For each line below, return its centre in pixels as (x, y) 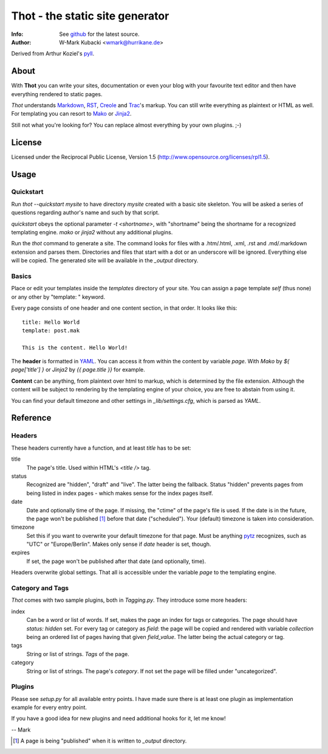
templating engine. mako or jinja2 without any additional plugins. (92, 232)
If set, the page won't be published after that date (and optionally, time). (116, 561)
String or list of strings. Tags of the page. (78, 654)
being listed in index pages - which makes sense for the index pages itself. (120, 493)
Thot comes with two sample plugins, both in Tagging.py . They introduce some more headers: (129, 600)
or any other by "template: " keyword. (58, 297)
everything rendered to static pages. (57, 94)
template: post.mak (51, 330)
